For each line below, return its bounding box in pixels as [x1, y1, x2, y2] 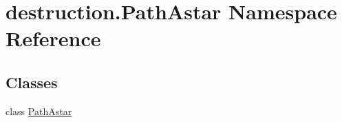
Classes [6, 71, 58, 92]
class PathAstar [6, 103, 72, 118]
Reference [6, 24, 101, 52]
